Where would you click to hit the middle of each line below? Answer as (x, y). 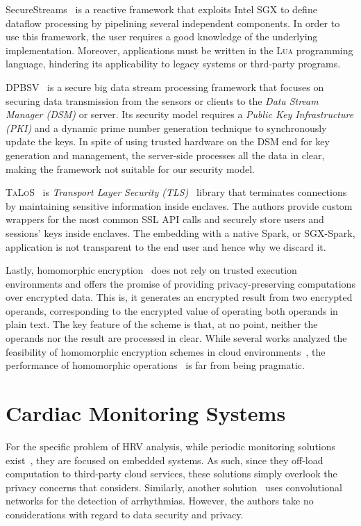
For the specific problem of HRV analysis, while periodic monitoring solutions (171, 446)
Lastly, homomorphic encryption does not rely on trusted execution (151, 270)
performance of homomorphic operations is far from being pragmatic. (155, 365)
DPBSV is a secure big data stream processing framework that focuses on (165, 87)
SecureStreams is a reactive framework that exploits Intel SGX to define (161, 9)
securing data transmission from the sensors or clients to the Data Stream (162, 100)
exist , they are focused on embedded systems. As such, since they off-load (165, 460)
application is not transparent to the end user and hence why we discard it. (166, 246)
